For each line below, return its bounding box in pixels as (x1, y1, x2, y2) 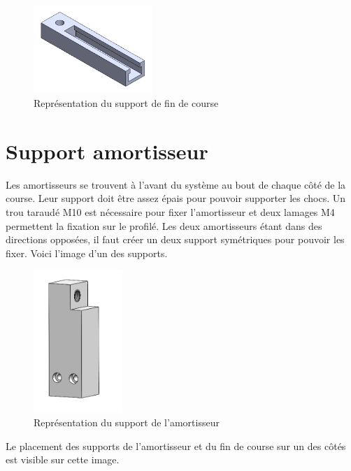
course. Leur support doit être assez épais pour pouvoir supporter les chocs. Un (6, 191, 346, 205)
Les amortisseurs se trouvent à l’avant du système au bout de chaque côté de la (6, 177, 346, 191)
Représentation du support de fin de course (34, 96, 219, 110)
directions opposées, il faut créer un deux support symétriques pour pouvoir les (6, 232, 345, 247)
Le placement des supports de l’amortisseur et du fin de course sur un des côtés (6, 438, 346, 453)
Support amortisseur (6, 136, 208, 165)
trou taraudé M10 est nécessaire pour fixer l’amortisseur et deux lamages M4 (6, 204, 335, 219)
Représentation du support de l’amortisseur (34, 415, 220, 430)
